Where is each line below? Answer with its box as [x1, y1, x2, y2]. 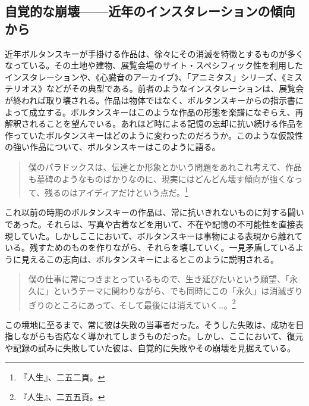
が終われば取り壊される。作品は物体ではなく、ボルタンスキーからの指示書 [5, 93, 296, 106]
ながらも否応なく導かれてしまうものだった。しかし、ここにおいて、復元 [21, 330, 304, 342]
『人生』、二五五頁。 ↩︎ [18, 391, 105, 403]
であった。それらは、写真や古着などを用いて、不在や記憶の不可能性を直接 [5, 217, 295, 230]
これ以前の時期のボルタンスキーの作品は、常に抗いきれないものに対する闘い [5, 206, 304, 218]
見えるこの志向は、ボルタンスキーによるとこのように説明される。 [21, 252, 279, 265]
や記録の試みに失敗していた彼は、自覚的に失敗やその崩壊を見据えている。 [5, 341, 295, 354]
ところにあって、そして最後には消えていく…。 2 [53, 296, 236, 311]
